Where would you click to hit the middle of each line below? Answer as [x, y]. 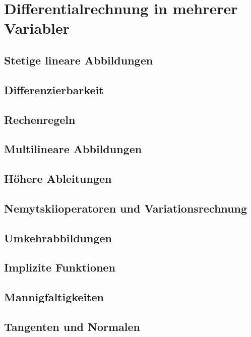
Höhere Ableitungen [58, 179]
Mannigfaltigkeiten [54, 297]
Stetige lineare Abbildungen [79, 60]
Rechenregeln [40, 119]
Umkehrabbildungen [58, 238]
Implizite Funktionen [60, 267]
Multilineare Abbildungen [73, 149]
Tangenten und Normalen [72, 326]
